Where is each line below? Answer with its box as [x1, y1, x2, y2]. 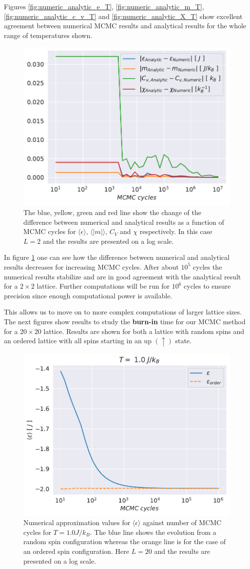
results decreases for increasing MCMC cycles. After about [4, 261, 179, 272]
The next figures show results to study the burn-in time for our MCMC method [4, 316, 246, 326]
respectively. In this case [139, 226, 212, 236]
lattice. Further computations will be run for [37, 281, 170, 291]
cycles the [192, 261, 222, 272]
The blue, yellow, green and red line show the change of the [23, 207, 201, 217]
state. [175, 335, 192, 346]
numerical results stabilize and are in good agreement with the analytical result [4, 271, 241, 281]
